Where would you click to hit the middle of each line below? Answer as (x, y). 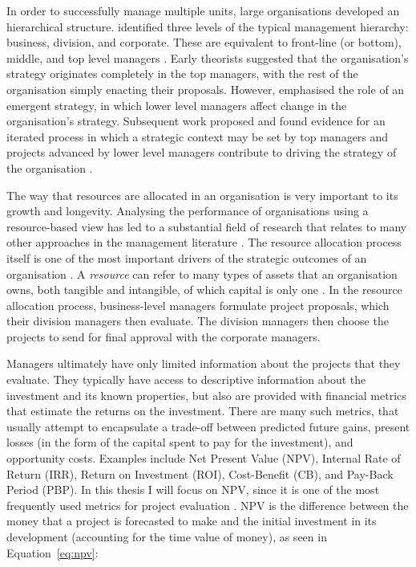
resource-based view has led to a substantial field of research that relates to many (207, 226)
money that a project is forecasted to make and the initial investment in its (192, 521)
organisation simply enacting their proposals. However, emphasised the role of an (206, 89)
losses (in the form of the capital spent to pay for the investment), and (180, 442)
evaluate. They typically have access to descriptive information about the (186, 379)
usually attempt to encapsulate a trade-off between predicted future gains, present (208, 426)
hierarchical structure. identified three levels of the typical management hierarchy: (208, 26)
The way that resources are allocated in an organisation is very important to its (202, 195)
